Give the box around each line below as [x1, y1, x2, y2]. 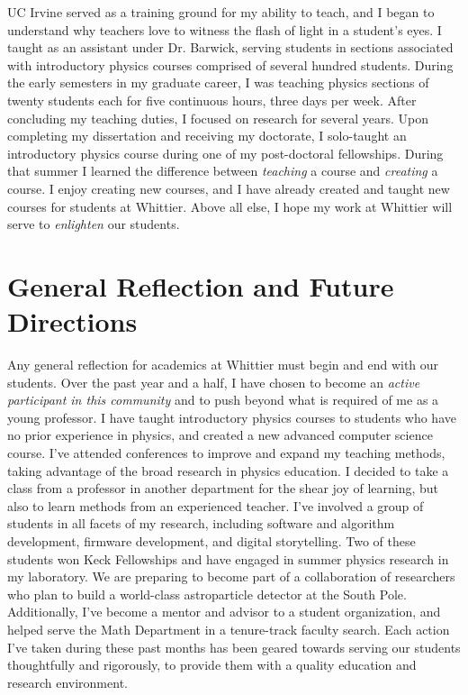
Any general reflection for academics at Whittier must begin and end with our [7, 355, 439, 374]
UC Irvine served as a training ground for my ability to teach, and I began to [7, 3, 435, 21]
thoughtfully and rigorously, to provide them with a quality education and [7, 655, 417, 674]
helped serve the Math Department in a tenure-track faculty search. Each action [7, 619, 450, 638]
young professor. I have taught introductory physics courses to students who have [7, 407, 456, 426]
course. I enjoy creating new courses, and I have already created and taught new [7, 178, 450, 197]
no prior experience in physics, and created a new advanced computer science [7, 425, 433, 444]
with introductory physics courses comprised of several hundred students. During [7, 55, 454, 74]
